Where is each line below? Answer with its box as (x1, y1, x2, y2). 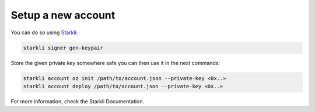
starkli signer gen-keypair (23, 44, 103, 51)
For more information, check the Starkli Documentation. (10, 97, 145, 104)
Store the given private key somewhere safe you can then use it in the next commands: (10, 59, 220, 66)
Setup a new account (10, 9, 116, 21)
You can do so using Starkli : (10, 29, 78, 36)
